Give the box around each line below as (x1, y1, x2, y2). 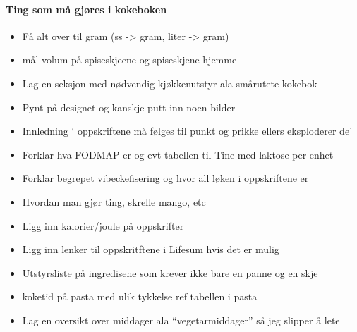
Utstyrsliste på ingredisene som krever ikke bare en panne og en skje (22, 265, 318, 280)
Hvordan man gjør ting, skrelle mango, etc (22, 194, 206, 209)
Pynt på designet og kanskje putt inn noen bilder (22, 99, 236, 114)
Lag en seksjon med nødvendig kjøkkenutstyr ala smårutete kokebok (22, 75, 317, 90)
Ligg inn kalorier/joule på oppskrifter (22, 218, 184, 233)
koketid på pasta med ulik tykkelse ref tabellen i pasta (22, 289, 258, 304)
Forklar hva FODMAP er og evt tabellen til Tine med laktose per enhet (22, 147, 334, 161)
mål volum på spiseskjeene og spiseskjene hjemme (22, 52, 237, 67)
